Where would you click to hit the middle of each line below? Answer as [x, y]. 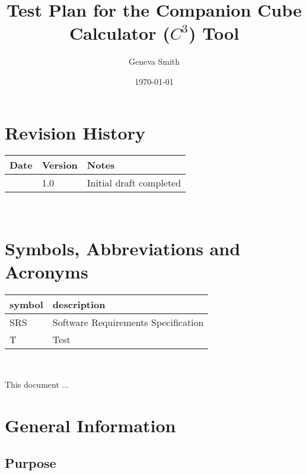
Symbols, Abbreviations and [123, 248]
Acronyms [47, 272]
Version [60, 165]
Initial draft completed [134, 183]
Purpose [31, 463]
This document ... [37, 384]
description [79, 305]
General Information [90, 425]
